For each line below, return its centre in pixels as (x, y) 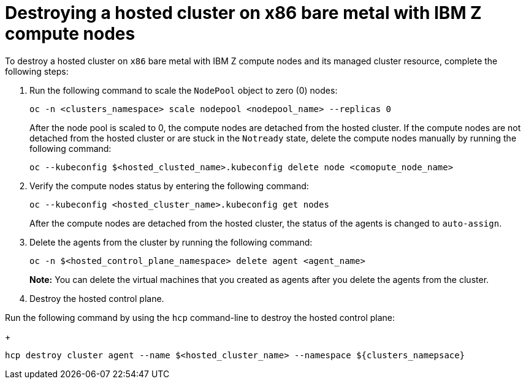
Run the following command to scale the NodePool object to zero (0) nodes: (184, 90)
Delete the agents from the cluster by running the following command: (171, 242)
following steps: (37, 71)
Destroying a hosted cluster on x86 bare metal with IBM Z (243, 13)
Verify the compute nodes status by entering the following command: (169, 186)
